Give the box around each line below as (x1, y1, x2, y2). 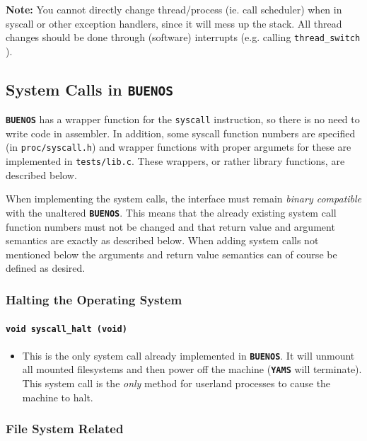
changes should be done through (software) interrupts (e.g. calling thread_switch (6, 30, 361, 45)
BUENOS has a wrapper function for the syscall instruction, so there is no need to (6, 112, 360, 127)
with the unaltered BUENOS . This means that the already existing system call (6, 205, 337, 219)
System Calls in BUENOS (6, 78, 174, 100)
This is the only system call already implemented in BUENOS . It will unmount (22, 348, 355, 362)
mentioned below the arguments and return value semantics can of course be (6, 246, 337, 261)
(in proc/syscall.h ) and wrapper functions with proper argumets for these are (6, 139, 351, 154)
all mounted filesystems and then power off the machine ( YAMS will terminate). (22, 362, 362, 377)
